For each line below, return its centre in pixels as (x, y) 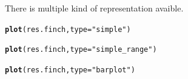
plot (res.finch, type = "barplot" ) (70, 70)
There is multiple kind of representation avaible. (94, 8)
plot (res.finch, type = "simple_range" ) (81, 50)
